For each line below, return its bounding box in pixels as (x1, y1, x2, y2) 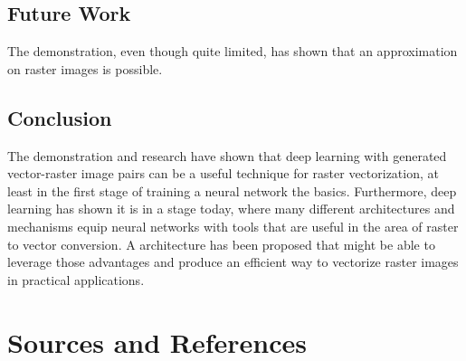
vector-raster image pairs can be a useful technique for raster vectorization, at (7, 164, 439, 183)
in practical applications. (7, 270, 145, 289)
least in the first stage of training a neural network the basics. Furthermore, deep (7, 181, 457, 200)
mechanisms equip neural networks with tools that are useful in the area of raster (7, 216, 459, 235)
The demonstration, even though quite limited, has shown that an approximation (7, 42, 458, 61)
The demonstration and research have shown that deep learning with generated (7, 146, 447, 165)
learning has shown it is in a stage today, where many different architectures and (7, 199, 455, 218)
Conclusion (7, 103, 112, 131)
